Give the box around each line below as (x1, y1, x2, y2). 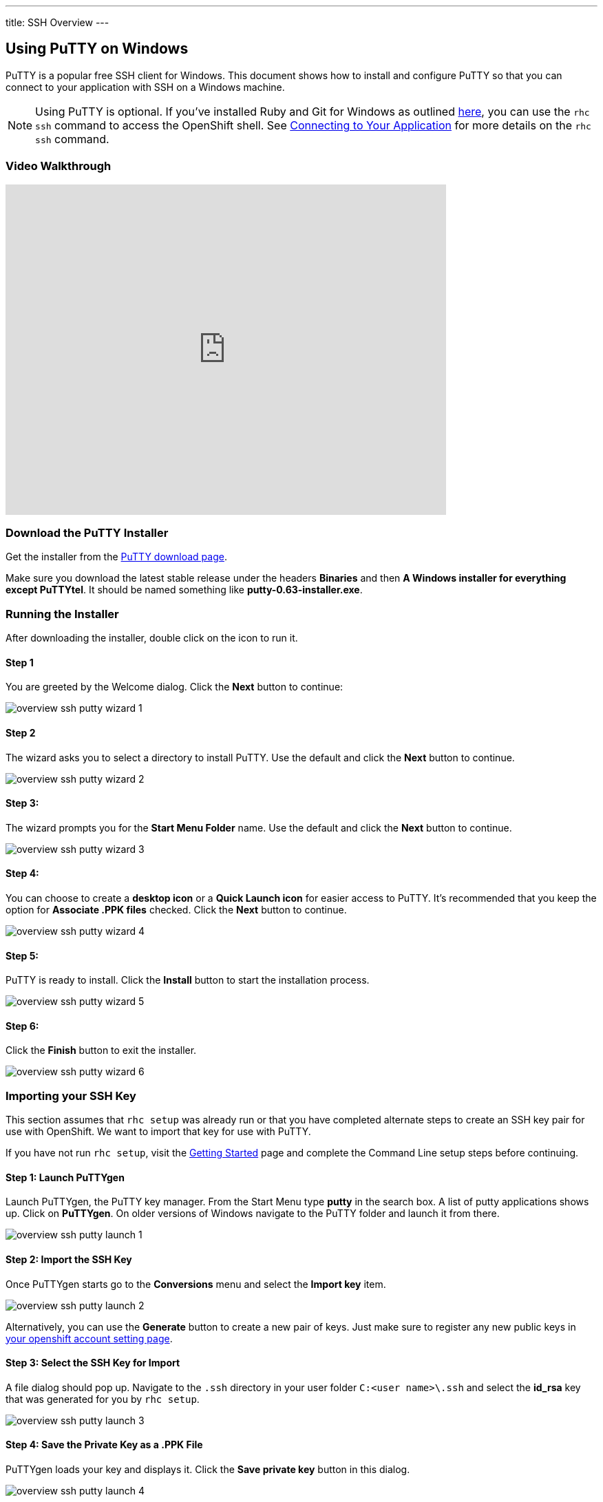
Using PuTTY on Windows (6, 40, 189, 58)
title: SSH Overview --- (6, 17, 109, 28)
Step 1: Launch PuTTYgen (6, 1171, 125, 1183)
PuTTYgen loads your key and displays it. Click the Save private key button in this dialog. (6, 1463, 410, 1476)
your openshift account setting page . (6, 1332, 173, 1344)
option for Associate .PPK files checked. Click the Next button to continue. (6, 903, 347, 916)
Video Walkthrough (6, 159, 112, 173)
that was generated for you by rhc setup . (6, 1393, 200, 1405)
